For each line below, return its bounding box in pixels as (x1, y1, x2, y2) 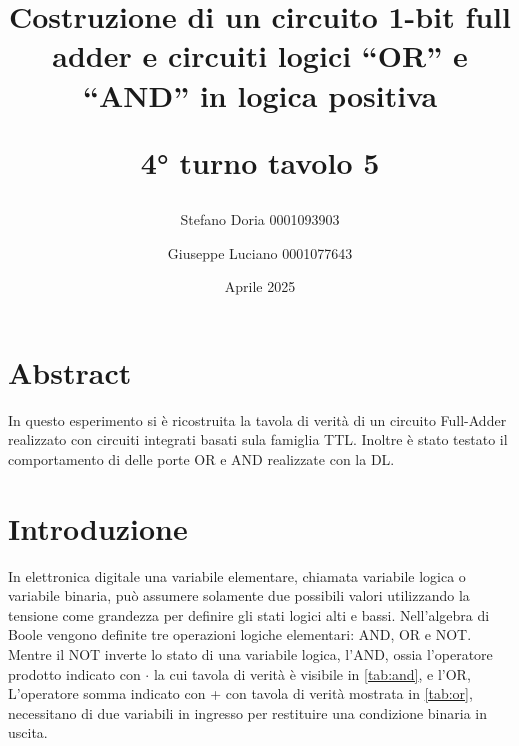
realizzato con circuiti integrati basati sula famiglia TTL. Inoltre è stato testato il (8, 429, 508, 450)
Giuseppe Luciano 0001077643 (167, 242, 353, 263)
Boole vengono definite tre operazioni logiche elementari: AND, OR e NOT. (8, 624, 472, 645)
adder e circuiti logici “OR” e (52, 35, 468, 76)
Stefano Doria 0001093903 (180, 208, 340, 229)
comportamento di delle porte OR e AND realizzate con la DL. (8, 448, 395, 469)
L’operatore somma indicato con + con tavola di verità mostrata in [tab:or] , (8, 683, 473, 704)
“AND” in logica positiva (82, 74, 438, 115)
